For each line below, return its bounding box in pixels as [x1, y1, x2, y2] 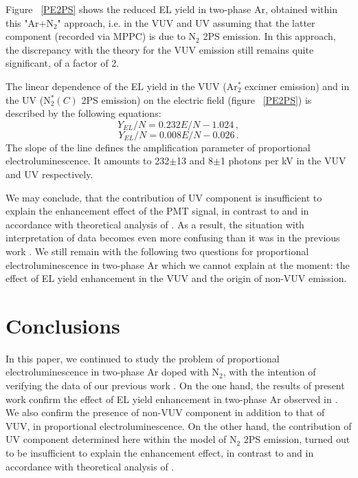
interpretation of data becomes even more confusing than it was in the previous [5, 230, 340, 245]
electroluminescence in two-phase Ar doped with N [5, 365, 219, 379]
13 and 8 [177, 153, 213, 168]
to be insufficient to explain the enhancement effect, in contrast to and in [5, 445, 314, 459]
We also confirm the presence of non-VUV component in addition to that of [5, 405, 325, 420]
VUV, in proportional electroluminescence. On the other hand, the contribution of [5, 418, 352, 433]
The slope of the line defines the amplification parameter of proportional [5, 140, 311, 154]
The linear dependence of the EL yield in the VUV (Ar [5, 78, 238, 93]
